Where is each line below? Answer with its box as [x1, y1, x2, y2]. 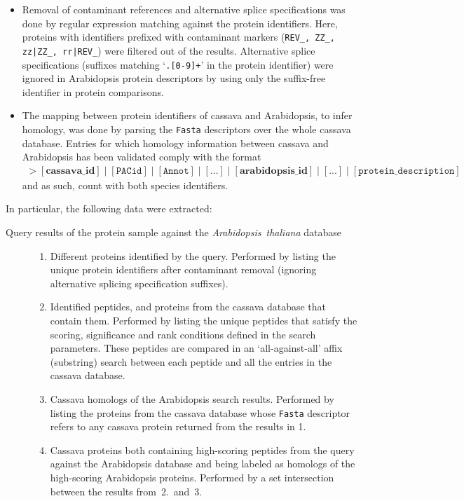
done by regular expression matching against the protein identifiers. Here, [22, 15, 338, 30]
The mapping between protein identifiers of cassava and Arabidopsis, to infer [22, 108, 353, 123]
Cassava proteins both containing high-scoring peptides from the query [50, 442, 355, 457]
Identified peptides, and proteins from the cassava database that [50, 299, 327, 314]
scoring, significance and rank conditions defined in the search [50, 327, 316, 341]
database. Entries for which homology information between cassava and [22, 135, 329, 150]
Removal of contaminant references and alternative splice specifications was [22, 2, 346, 16]
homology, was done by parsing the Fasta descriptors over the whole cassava [22, 121, 351, 136]
